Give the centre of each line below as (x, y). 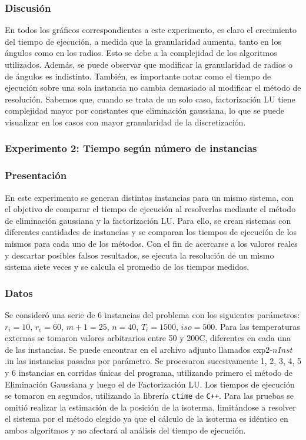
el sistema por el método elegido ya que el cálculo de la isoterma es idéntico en (147, 419)
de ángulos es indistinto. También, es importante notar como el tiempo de (138, 76)
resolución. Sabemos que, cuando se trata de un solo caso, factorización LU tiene (150, 99)
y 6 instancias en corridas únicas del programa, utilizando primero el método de (149, 372)
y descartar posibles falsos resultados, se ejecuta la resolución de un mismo (139, 255)
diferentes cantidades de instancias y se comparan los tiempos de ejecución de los (151, 232)
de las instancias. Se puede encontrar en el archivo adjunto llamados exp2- (139, 349)
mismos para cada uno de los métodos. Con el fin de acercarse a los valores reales (151, 243)
